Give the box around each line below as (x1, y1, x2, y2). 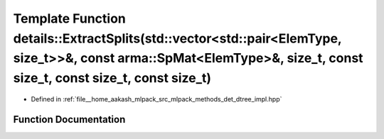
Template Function (13, 11, 126, 26)
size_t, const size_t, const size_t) (13, 70, 212, 87)
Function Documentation (13, 113, 126, 126)
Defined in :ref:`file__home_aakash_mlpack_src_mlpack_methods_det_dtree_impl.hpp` (31, 94, 282, 103)
